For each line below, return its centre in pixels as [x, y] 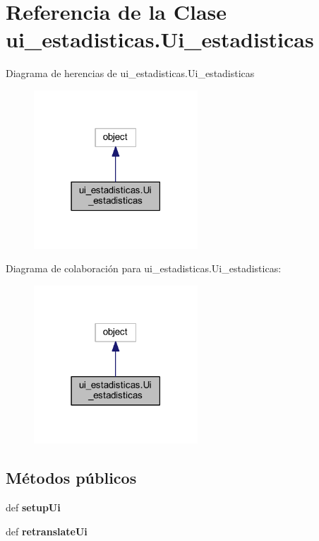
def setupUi [33, 507]
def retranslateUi [47, 531]
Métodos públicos [71, 478]
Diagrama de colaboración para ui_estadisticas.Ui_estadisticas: [144, 268]
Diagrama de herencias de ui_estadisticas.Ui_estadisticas [130, 73]
